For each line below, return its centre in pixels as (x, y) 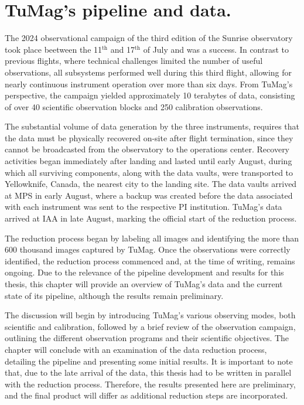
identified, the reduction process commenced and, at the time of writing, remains (150, 261)
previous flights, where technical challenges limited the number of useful (134, 61)
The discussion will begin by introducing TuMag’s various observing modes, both (150, 315)
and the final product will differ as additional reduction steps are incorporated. (146, 395)
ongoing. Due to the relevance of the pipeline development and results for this (144, 272)
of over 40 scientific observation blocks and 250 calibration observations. (134, 106)
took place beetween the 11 (54, 49)
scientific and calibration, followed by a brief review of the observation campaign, (150, 326)
